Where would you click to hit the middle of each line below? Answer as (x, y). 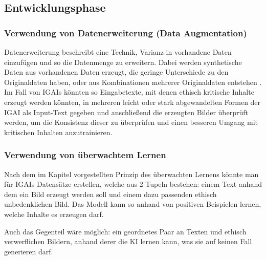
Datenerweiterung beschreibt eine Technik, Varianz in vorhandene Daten (118, 52)
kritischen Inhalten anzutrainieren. (58, 132)
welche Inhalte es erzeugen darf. (54, 214)
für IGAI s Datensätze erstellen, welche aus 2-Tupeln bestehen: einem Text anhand (133, 184)
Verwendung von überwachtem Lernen (85, 155)
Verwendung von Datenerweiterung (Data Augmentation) (126, 32)
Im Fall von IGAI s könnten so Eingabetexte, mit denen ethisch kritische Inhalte (129, 92)
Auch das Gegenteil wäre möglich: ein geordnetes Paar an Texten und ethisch (125, 231)
